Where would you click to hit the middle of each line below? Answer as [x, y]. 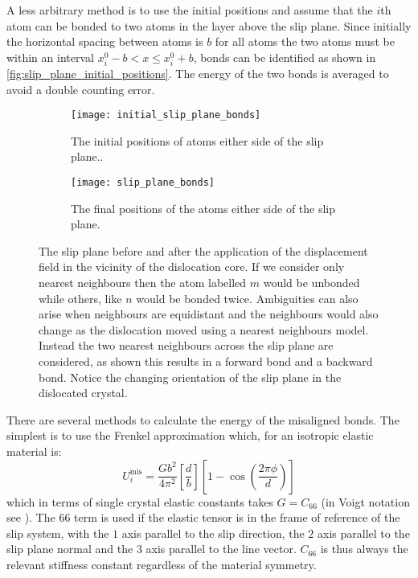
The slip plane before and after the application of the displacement [203, 250]
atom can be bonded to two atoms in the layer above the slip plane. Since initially [209, 25]
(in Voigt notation [365, 501]
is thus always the [364, 549]
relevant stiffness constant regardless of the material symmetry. [162, 564]
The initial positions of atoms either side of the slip [197, 140]
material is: [34, 451]
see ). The [31, 517]
